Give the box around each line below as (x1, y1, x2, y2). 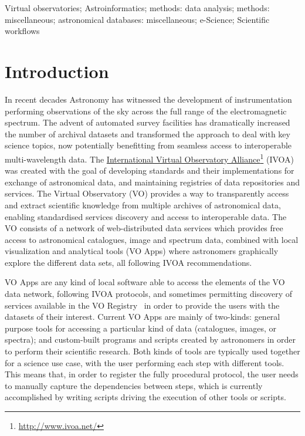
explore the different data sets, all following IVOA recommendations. (5, 256, 252, 268)
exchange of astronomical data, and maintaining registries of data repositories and (5, 175, 300, 188)
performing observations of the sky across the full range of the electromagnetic (5, 104, 287, 117)
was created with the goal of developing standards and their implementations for (5, 164, 294, 177)
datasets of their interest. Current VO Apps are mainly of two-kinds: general (5, 310, 280, 323)
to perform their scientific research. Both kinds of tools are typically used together (5, 345, 300, 357)
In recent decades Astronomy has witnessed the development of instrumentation (5, 93, 292, 105)
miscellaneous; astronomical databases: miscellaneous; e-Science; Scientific (5, 13, 270, 25)
